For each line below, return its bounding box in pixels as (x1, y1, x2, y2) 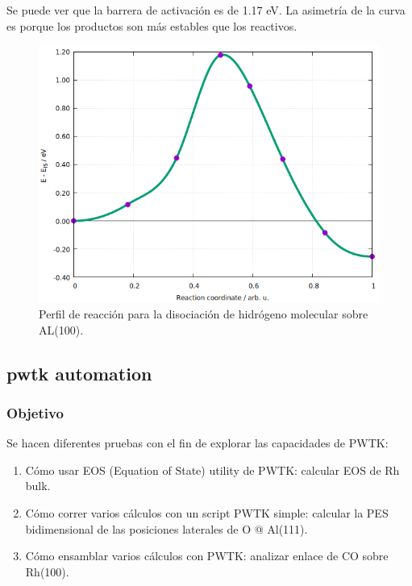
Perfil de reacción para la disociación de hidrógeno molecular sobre (39, 305, 368, 322)
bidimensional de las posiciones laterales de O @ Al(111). (25, 520, 308, 537)
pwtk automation (6, 360, 152, 385)
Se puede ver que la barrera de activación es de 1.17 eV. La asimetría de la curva (6, 2, 406, 18)
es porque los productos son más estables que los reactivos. (6, 17, 298, 34)
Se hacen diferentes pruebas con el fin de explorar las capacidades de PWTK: (6, 434, 389, 451)
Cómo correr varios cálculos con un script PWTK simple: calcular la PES (25, 504, 389, 521)
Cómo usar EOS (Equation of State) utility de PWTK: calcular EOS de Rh (25, 461, 400, 478)
